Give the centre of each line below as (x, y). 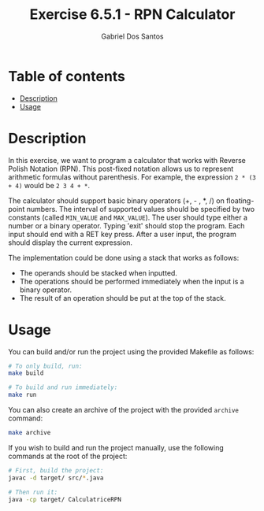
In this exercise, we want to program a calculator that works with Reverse (127, 160)
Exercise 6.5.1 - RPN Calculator (132, 15)
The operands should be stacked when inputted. (98, 272)
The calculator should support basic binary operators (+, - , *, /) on (116, 200)
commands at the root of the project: (68, 456)
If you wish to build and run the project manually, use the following (116, 447)
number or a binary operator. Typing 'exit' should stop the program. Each (126, 225)
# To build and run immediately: (63, 387)
